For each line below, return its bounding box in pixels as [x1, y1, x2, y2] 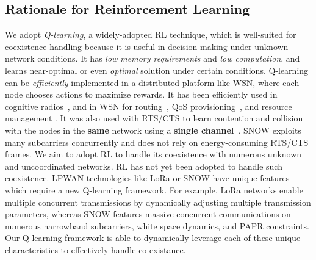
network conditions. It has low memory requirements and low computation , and [5, 52, 300, 65]
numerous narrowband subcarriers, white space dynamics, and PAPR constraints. [5, 219, 309, 232]
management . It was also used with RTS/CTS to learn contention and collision [5, 112, 303, 125]
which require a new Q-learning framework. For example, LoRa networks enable [5, 183, 303, 196]
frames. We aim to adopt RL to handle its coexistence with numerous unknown [5, 148, 302, 161]
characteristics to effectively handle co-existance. [5, 243, 186, 256]
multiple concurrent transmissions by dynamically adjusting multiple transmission [5, 195, 311, 208]
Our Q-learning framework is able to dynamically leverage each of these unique [5, 231, 301, 244]
